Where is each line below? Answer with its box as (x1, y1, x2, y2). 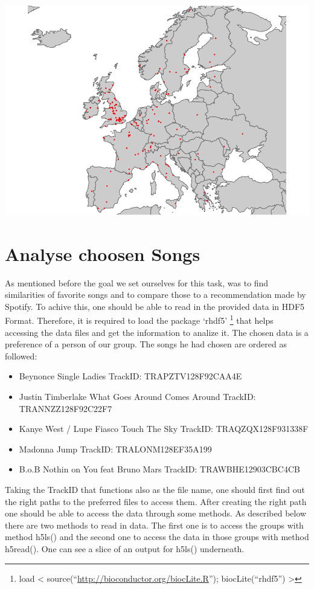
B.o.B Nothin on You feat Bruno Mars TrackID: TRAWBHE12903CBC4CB (19, 463, 300, 475)
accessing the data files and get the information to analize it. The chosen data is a (5, 326, 309, 338)
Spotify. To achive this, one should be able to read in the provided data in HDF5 (5, 300, 305, 312)
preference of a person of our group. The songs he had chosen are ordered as (5, 338, 287, 350)
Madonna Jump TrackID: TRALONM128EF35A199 (19, 442, 212, 455)
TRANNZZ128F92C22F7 (19, 402, 112, 414)
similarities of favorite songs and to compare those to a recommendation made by (5, 288, 306, 301)
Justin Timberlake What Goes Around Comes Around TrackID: (19, 390, 256, 403)
